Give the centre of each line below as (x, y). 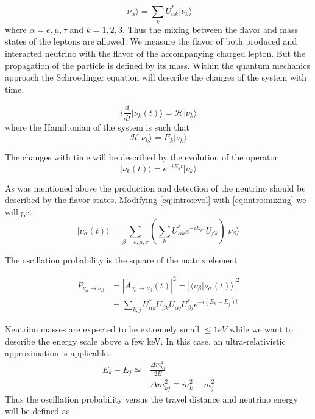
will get (19, 211)
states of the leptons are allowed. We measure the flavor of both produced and (151, 41)
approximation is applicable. (58, 353)
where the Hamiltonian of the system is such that (97, 127)
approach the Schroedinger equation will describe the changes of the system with (156, 77)
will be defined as (37, 411)
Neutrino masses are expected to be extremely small (102, 329)
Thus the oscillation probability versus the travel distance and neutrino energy (151, 399)
